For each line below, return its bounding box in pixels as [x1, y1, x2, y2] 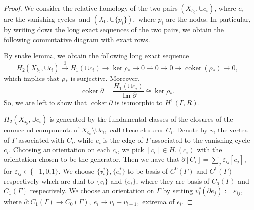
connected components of [4, 124, 79, 134]
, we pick [117, 144, 144, 155]
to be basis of [127, 165, 168, 176]
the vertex [218, 124, 248, 134]
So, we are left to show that [4, 97, 87, 107]
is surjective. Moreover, [70, 73, 140, 83]
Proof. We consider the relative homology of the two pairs [4, 3, 178, 13]
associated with [18, 134, 65, 145]
